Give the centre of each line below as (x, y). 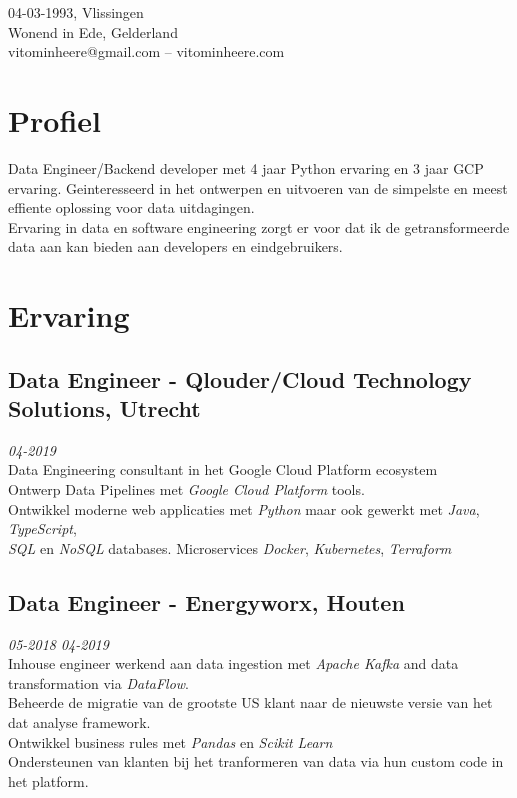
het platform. (48, 780)
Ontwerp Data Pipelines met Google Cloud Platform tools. (186, 489)
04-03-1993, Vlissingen (76, 12)
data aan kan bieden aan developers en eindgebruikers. (175, 246)
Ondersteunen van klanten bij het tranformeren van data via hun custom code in (256, 761)
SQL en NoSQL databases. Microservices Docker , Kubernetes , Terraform (230, 547)
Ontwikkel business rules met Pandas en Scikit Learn (170, 741)
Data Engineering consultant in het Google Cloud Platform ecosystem (223, 469)
